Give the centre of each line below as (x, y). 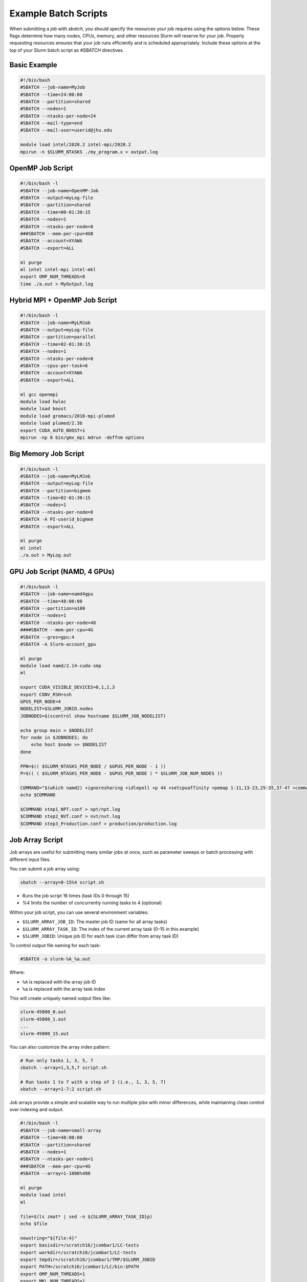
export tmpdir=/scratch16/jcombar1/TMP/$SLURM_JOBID (88, 1259)
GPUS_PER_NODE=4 (41, 702)
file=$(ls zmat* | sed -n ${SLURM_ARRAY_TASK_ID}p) (86, 1216)
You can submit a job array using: (45, 869)
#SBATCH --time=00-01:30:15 (55, 212)
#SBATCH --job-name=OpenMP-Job (60, 191)
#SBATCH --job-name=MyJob (53, 87)
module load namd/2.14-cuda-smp (61, 666)
